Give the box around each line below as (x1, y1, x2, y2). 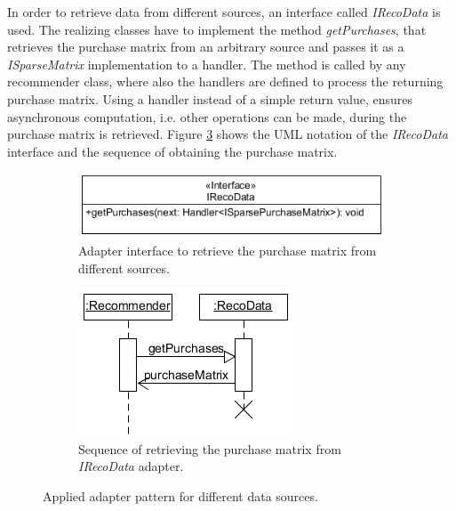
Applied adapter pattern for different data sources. (43, 486, 318, 505)
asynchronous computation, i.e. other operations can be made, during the (7, 107, 407, 126)
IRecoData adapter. (78, 457, 184, 475)
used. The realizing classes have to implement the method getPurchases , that (7, 20, 427, 38)
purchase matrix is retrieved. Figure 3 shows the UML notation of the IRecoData (7, 125, 448, 143)
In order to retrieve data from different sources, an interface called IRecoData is (7, 3, 441, 20)
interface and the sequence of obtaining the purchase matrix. (7, 142, 338, 160)
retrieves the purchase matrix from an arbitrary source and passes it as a (7, 37, 404, 56)
